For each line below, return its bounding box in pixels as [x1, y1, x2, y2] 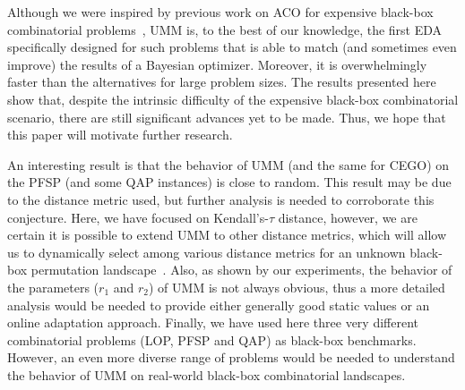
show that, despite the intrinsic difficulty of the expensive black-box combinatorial [7, 89, 459, 108]
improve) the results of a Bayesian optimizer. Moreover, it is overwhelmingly [7, 55, 427, 73]
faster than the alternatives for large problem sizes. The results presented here [7, 72, 436, 91]
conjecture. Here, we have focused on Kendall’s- [7, 208, 269, 226]
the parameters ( [7, 277, 99, 296]
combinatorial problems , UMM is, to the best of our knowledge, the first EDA [7, 20, 443, 38]
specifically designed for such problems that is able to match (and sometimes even [7, 38, 457, 56]
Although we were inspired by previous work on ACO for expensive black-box [7, 3, 434, 21]
